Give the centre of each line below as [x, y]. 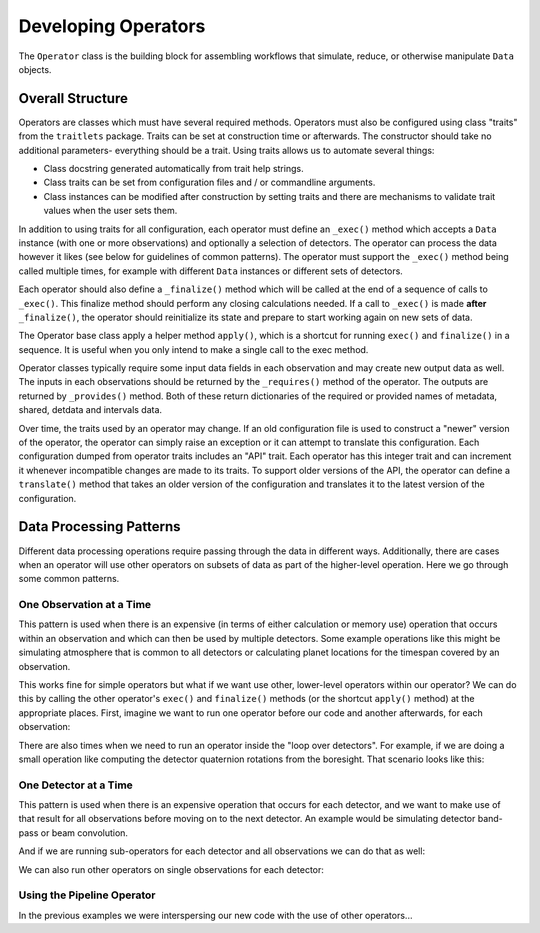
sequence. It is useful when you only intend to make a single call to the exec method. [193, 349]
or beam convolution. [84, 832]
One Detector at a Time [76, 785]
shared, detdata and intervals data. [90, 410]
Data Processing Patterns [99, 526]
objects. [35, 69]
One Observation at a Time [85, 605]
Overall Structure [73, 98]
